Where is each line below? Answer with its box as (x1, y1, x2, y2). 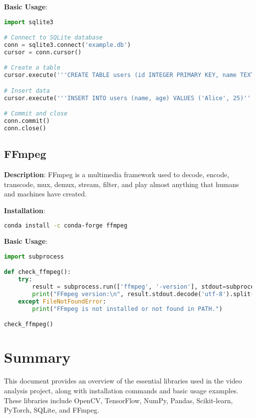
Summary (4, 347, 71, 367)
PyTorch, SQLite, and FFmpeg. (4, 405, 99, 415)
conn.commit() (4, 117, 50, 125)
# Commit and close (4, 110, 67, 117)
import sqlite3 (4, 18, 54, 26)
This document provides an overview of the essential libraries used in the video (4, 376, 242, 386)
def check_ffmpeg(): (4, 268, 71, 276)
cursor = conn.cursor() (4, 48, 82, 56)
